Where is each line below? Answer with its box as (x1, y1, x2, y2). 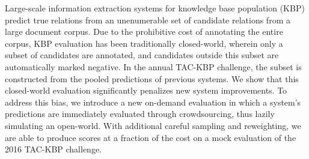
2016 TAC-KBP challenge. (5, 143, 102, 155)
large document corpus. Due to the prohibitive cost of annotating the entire (5, 25, 283, 38)
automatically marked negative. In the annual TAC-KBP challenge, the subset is (5, 60, 302, 73)
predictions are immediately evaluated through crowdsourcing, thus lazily (5, 107, 275, 120)
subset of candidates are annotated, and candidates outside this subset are (5, 49, 279, 61)
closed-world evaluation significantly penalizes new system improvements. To (5, 84, 287, 97)
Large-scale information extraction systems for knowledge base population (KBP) (5, 2, 305, 14)
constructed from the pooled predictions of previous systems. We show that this (5, 72, 299, 85)
